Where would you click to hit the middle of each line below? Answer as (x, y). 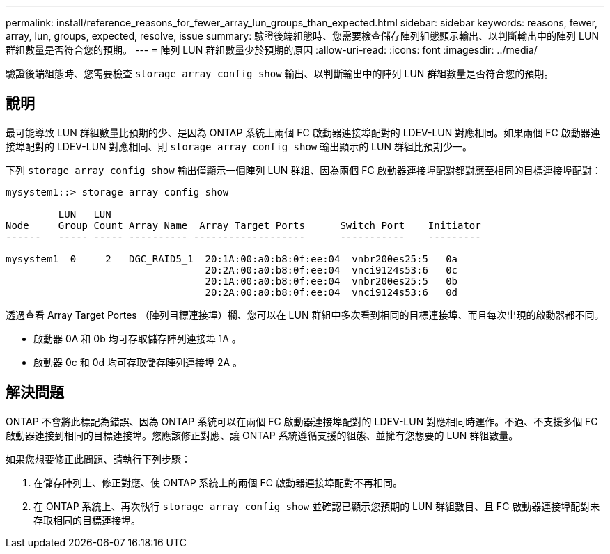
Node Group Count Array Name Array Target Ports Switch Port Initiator (243, 225)
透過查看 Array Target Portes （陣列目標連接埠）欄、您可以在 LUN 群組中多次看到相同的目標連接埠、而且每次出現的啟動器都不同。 (305, 315)
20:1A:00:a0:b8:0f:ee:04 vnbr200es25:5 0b (331, 281)
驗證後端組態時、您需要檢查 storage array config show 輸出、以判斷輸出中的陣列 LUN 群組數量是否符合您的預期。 (280, 73)
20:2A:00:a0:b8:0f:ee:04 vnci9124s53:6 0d (331, 292)
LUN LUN (85, 214)
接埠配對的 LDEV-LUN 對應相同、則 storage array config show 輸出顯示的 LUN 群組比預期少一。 (239, 146)
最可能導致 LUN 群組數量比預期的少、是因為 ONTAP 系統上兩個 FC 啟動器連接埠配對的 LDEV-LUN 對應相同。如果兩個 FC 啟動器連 (303, 132)
